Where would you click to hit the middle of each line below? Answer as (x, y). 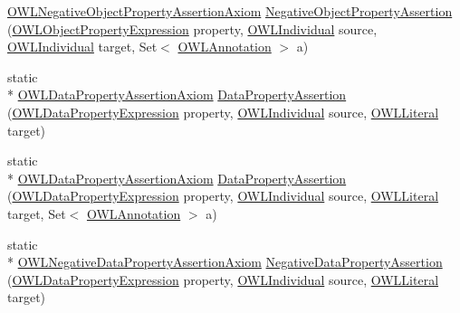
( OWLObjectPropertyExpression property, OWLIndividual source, (192, 28)
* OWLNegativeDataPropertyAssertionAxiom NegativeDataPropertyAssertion (225, 262)
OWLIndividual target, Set (82, 47)
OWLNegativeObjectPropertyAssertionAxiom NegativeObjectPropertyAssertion (230, 11)
